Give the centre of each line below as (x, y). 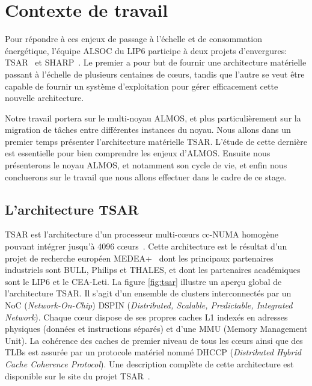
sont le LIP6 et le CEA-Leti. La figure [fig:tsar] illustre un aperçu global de (143, 281)
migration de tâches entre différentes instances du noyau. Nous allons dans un (148, 130)
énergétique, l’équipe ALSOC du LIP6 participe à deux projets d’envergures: (146, 50)
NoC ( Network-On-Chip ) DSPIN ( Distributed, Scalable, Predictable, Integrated (149, 305)
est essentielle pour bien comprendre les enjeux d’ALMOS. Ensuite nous (138, 153)
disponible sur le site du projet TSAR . (78, 375)
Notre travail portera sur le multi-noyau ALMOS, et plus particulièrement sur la (153, 118)
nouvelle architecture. (44, 98)
